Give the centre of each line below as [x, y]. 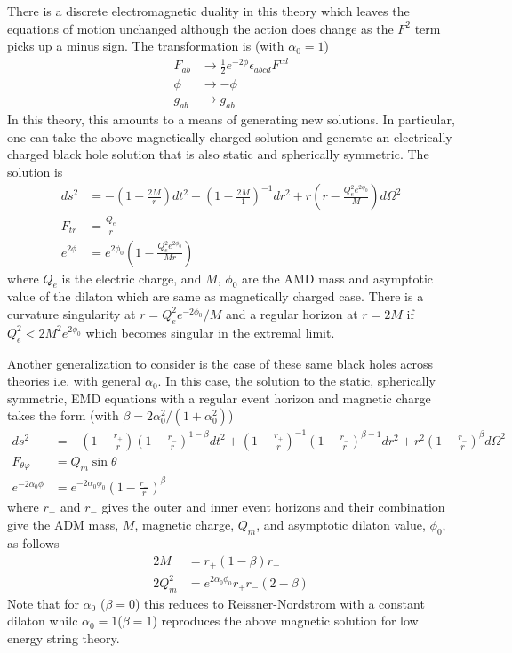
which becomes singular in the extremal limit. [210, 332]
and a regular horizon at [292, 313]
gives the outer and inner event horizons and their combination [273, 506]
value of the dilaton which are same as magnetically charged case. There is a [216, 296]
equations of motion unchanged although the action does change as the [200, 28]
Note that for [43, 603]
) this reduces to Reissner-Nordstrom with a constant [280, 603]
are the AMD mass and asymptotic [337, 278]
